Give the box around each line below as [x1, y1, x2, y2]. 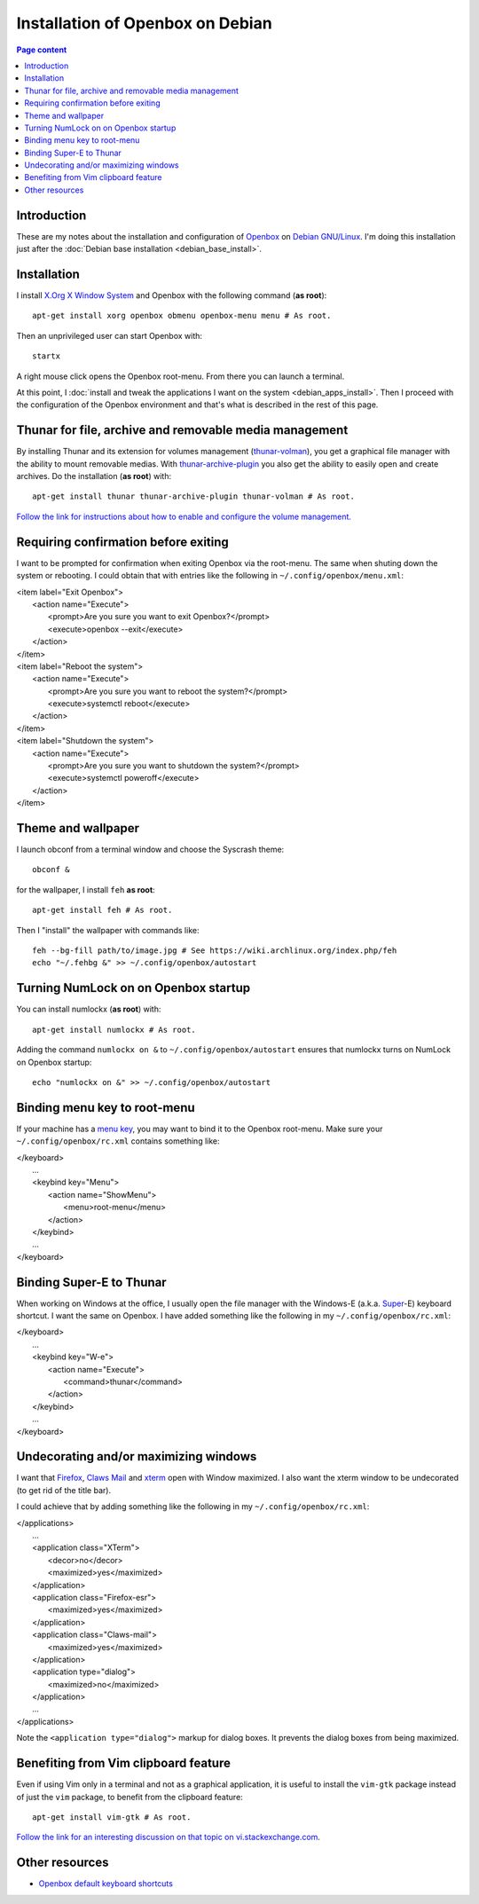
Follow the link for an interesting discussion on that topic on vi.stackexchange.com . [16, 1832, 321, 1843]
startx [32, 351, 61, 361]
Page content [16, 44, 67, 55]
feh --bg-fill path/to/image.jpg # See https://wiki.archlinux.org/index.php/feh [32, 946, 397, 956]
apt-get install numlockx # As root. [32, 1025, 197, 1035]
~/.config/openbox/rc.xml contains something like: [16, 1136, 220, 1146]
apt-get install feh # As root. [32, 905, 173, 916]
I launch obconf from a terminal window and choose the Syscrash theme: [16, 844, 285, 855]
